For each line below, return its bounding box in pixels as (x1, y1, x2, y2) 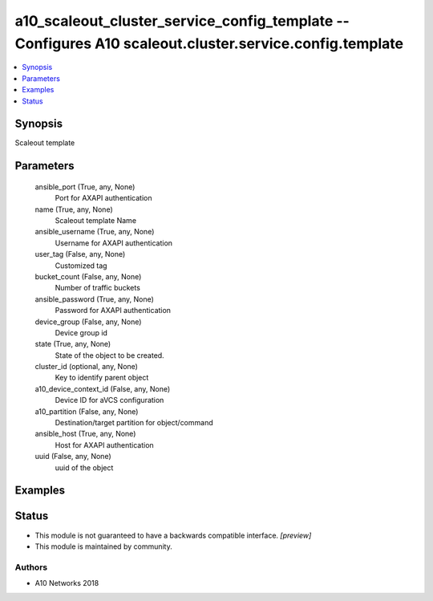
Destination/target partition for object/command (55, 418, 213, 428)
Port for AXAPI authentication (55, 193, 152, 203)
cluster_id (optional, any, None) (34, 362, 138, 372)
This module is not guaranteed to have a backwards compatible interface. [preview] (34, 530, 312, 540)
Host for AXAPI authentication (55, 440, 154, 449)
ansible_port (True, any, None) (34, 181, 136, 192)
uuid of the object (55, 462, 114, 473)
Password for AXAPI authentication (55, 306, 172, 315)
